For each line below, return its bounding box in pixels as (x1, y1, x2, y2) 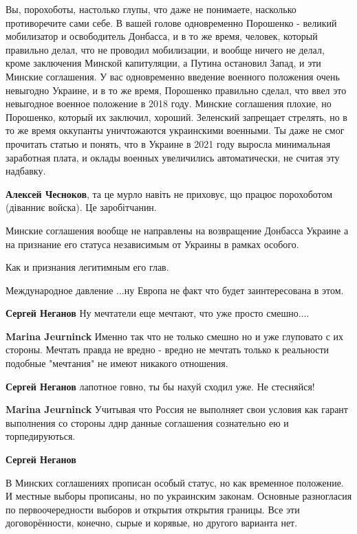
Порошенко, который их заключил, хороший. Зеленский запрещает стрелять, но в (6, 109, 347, 124)
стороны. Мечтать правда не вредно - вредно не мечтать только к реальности (6, 342, 329, 357)
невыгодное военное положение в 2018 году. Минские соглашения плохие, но (6, 96, 332, 111)
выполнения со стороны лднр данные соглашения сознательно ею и (6, 415, 289, 430)
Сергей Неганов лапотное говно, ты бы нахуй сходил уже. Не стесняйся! (6, 379, 315, 393)
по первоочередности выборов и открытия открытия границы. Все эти (6, 502, 300, 516)
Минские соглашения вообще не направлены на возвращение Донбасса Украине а (6, 223, 349, 237)
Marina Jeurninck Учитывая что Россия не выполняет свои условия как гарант (6, 402, 348, 416)
